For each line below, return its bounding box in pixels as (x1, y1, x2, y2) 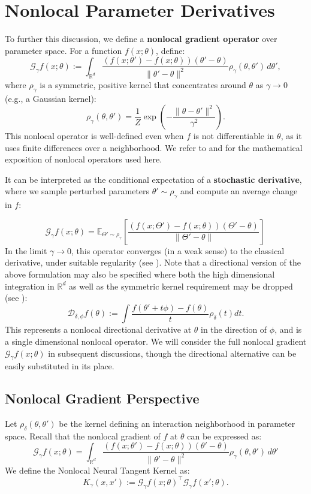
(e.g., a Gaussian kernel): (5, 92, 96, 104)
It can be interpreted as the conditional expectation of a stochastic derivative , (5, 173, 302, 185)
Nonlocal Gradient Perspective (5, 389, 200, 408)
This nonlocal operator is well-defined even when (5, 129, 184, 142)
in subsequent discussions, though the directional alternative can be (48, 347, 297, 359)
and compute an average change (180, 185, 298, 197)
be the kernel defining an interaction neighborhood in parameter (59, 417, 295, 430)
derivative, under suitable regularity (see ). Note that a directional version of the (5, 256, 301, 269)
